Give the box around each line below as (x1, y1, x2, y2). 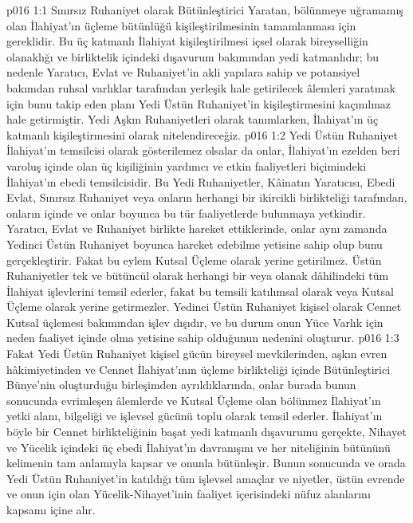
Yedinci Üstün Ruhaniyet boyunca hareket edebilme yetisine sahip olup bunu (6, 235, 383, 252)
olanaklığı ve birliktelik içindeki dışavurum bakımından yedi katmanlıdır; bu (6, 48, 379, 65)
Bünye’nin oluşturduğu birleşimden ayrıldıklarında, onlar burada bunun (6, 376, 356, 393)
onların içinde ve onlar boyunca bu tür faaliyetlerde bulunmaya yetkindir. (6, 204, 366, 221)
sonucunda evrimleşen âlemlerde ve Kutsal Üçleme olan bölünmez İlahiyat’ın (6, 391, 381, 408)
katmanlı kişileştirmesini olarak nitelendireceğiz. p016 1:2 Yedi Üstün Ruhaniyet (6, 126, 399, 143)
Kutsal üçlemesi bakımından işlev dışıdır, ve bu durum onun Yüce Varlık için (6, 313, 383, 330)
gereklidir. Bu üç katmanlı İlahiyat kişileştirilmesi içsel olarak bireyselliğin (6, 33, 368, 49)
